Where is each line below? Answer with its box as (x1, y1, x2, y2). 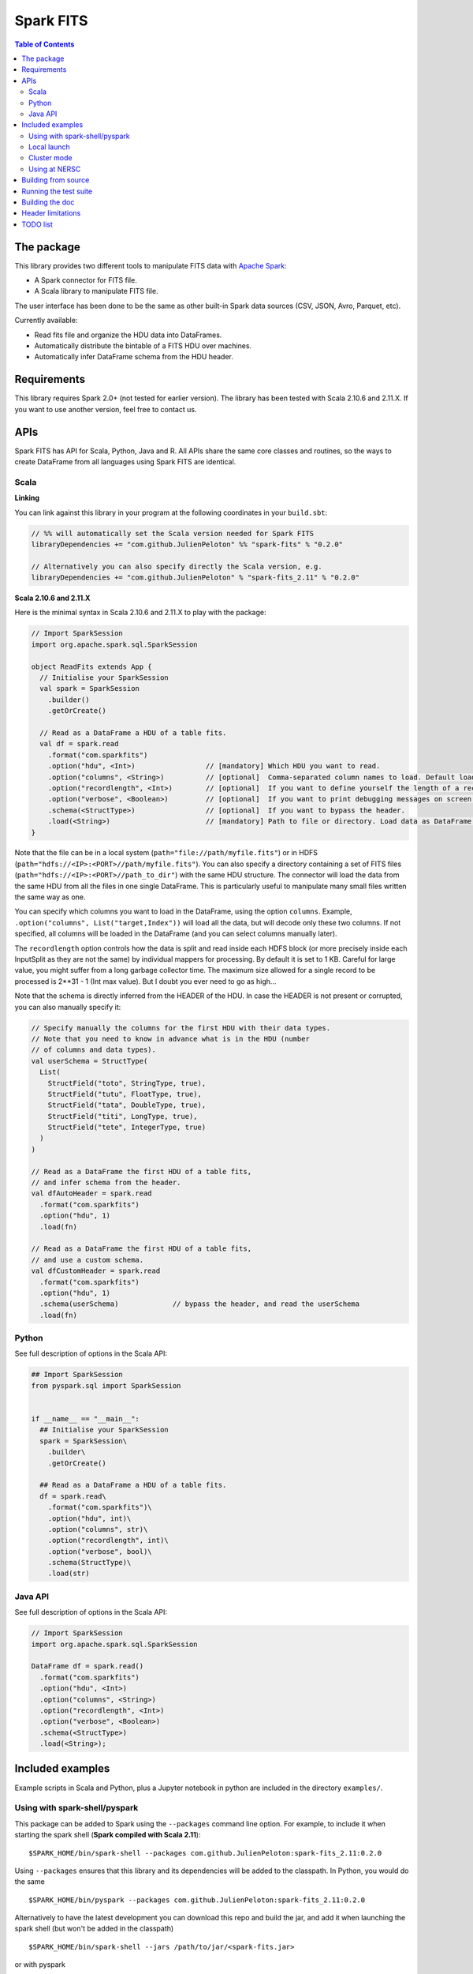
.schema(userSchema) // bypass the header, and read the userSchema (39, 1300, 360, 1308)
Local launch (28, 142, 70, 152)
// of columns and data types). (31, 1045, 157, 1054)
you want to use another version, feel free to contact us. (14, 404, 197, 414)
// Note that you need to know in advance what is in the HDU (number (31, 1034, 311, 1043)
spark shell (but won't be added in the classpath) (14, 1923, 174, 1934)
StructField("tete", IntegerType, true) (47, 1123, 207, 1132)
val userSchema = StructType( (31, 1056, 148, 1065)
